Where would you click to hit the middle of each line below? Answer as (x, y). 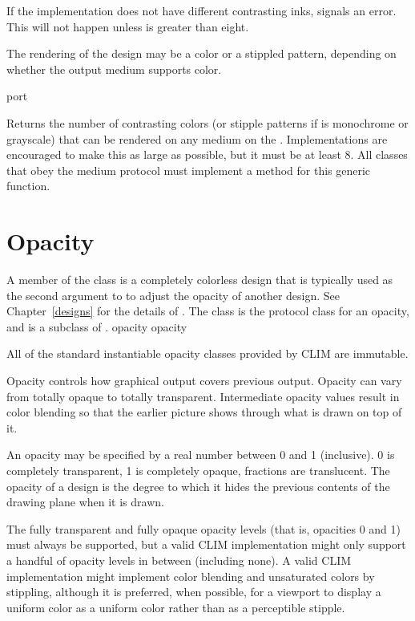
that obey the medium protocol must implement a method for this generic (189, 170)
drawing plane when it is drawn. (85, 502)
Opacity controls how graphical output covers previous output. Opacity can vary (204, 381)
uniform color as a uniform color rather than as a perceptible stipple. (176, 607)
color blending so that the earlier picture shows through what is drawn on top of (204, 412)
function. (28, 186)
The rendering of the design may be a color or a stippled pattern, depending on (201, 53)
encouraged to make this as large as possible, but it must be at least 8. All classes (207, 154)
